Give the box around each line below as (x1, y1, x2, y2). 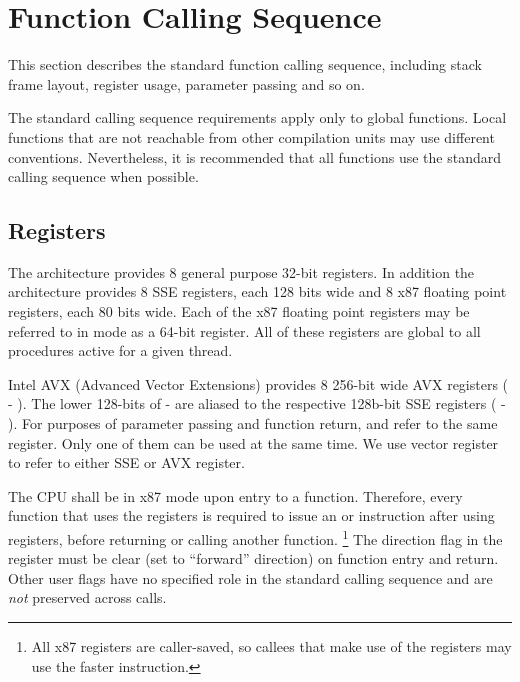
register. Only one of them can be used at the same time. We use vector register (8, 432, 499, 453)
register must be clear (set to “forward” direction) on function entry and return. (8, 548, 499, 569)
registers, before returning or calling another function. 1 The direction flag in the (8, 526, 503, 549)
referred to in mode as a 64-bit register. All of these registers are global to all (8, 320, 481, 341)
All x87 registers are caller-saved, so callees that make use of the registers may (31, 636, 512, 657)
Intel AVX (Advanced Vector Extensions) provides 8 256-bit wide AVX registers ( (8, 373, 509, 394)
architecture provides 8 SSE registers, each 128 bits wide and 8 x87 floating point (8, 281, 507, 302)
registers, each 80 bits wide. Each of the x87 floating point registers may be (8, 301, 470, 322)
